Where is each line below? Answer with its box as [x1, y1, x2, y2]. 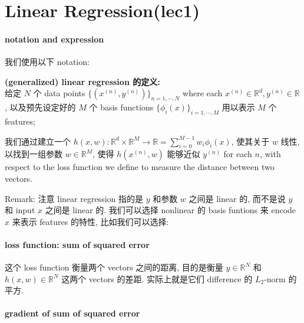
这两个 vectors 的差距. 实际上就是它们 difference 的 [61, 272, 253, 285]
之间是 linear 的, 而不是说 [189, 192, 286, 204]
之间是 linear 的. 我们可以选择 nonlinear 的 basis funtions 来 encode [45, 204, 296, 216]
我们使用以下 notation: [5, 56, 90, 68]
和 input [5, 204, 35, 216]
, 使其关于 [231, 135, 270, 147]
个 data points [33, 87, 85, 99]
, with [259, 148, 281, 160]
